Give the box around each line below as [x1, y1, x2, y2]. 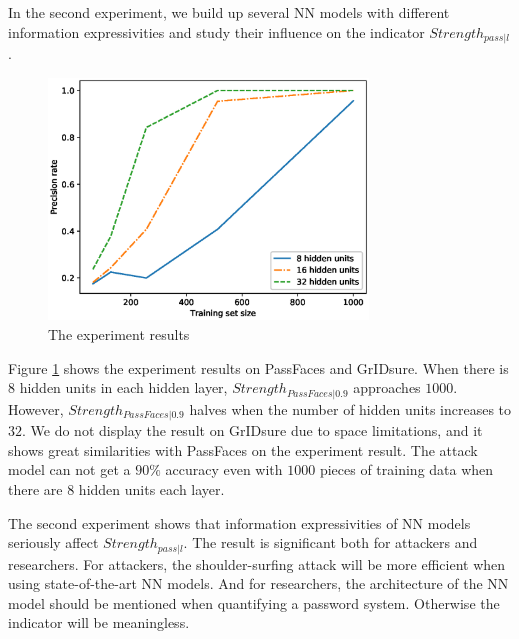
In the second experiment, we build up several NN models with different [8, 2, 450, 22]
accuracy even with [165, 459, 283, 480]
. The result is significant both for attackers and [183, 532, 478, 553]
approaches [353, 377, 421, 398]
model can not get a [8, 459, 131, 480]
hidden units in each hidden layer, [19, 377, 228, 398]
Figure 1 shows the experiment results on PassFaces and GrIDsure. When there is [8, 357, 509, 378]
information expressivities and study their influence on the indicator [8, 21, 425, 42]
